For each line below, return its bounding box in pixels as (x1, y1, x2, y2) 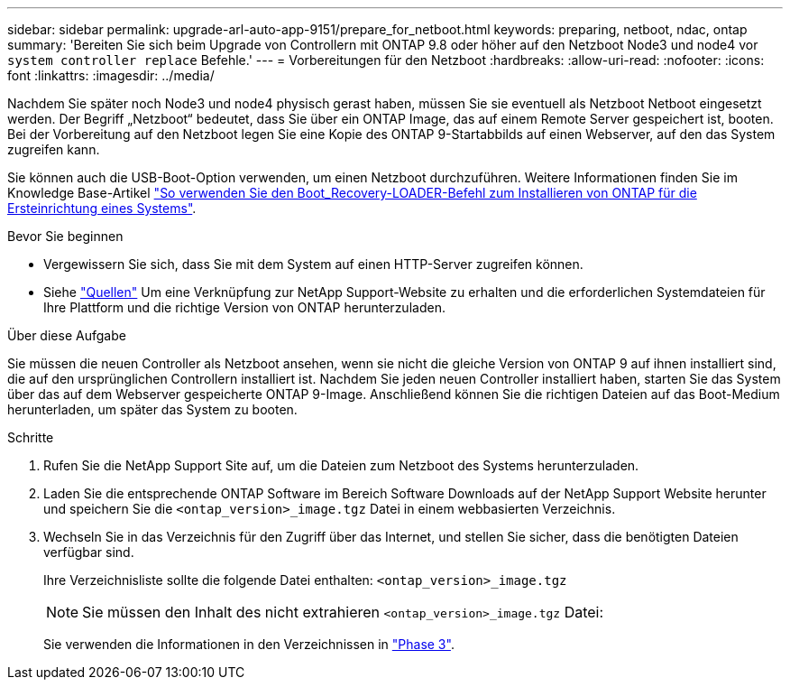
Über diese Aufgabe (7, 328, 126, 343)
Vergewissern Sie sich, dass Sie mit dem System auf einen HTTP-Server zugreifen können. (43, 256, 583, 272)
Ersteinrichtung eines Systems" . (7, 200, 197, 216)
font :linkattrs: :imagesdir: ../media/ (7, 68, 215, 83)
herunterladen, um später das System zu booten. (7, 402, 298, 417)
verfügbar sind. (43, 544, 134, 560)
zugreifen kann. (7, 142, 100, 157)
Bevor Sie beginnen (7, 228, 124, 244)
